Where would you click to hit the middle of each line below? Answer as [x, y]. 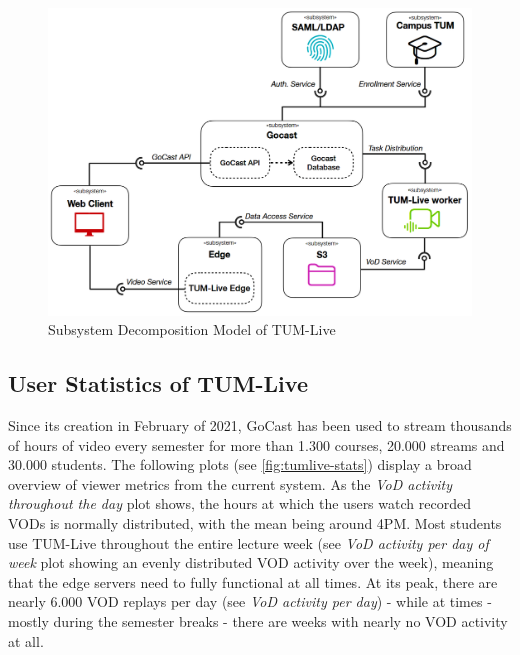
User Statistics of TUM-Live [158, 383]
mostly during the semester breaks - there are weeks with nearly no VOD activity [258, 620]
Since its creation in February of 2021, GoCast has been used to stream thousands [260, 425]
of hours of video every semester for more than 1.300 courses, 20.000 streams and [256, 444]
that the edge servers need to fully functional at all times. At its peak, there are [253, 581]
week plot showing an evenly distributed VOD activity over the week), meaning [251, 562]
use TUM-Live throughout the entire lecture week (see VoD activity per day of [248, 542]
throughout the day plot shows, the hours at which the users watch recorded [239, 503]
